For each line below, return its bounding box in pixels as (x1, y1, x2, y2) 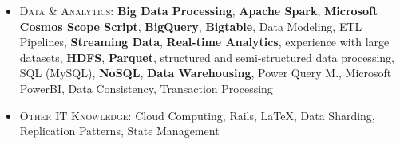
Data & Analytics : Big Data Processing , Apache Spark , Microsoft (19, 2, 378, 18)
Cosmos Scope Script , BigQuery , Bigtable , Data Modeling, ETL (19, 18, 362, 34)
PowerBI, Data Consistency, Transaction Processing (19, 80, 273, 96)
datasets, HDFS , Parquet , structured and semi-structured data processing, (19, 49, 394, 65)
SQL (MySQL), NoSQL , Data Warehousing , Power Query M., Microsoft (19, 64, 392, 81)
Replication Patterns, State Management (19, 123, 220, 139)
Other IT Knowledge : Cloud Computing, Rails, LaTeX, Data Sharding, (19, 107, 375, 123)
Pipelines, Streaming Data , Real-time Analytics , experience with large (19, 33, 390, 50)
